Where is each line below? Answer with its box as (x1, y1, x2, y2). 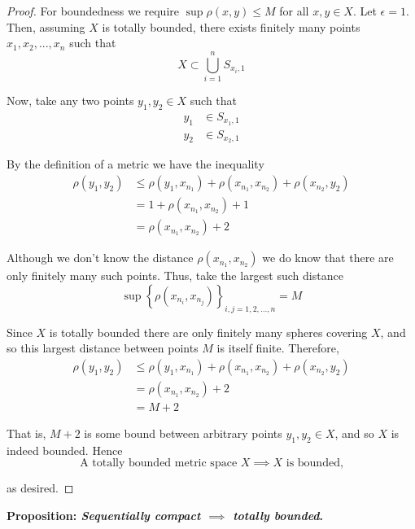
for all (279, 2, 309, 19)
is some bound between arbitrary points (84, 424, 282, 441)
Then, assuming (7, 18, 85, 35)
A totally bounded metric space (80, 457, 238, 470)
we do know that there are (262, 249, 394, 266)
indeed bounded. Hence (7, 441, 123, 458)
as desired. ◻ (7, 479, 74, 496)
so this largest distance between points (7, 339, 199, 356)
